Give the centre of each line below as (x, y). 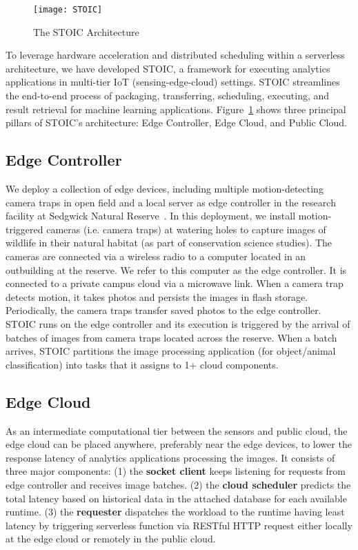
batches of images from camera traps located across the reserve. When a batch (171, 337)
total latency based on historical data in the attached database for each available (176, 498)
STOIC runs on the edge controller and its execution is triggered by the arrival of (178, 323)
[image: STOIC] (68, 10)
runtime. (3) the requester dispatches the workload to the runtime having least (175, 512)
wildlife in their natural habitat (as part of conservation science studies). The (169, 243)
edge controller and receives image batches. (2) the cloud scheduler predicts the (178, 484)
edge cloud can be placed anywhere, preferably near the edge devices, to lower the (179, 444)
